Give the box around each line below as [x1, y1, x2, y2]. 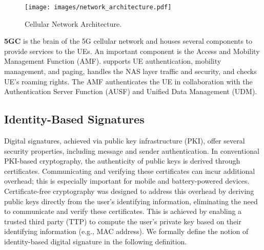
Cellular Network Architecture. [25, 18, 122, 29]
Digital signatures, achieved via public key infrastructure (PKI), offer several [4, 135, 245, 146]
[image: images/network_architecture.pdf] [25, 4, 172, 11]
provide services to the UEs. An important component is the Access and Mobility [4, 45, 260, 56]
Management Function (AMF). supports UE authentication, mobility [4, 56, 221, 66]
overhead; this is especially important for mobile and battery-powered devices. [4, 175, 250, 186]
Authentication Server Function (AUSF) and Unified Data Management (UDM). [4, 86, 257, 97]
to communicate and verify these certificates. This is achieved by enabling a [4, 206, 242, 217]
